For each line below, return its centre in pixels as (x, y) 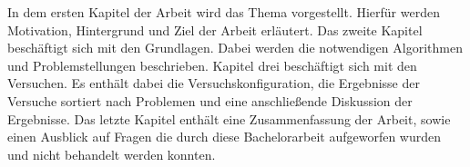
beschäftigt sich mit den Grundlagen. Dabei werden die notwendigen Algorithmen (235, 48)
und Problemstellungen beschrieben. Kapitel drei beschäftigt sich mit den (212, 65)
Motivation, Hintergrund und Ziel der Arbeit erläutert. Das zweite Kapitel (215, 29)
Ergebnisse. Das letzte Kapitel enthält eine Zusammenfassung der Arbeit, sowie (229, 118)
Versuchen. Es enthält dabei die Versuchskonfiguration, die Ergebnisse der (214, 83)
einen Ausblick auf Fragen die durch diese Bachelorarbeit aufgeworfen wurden (225, 137)
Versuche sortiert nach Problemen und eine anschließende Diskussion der (210, 100)
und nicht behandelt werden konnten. (112, 154)
